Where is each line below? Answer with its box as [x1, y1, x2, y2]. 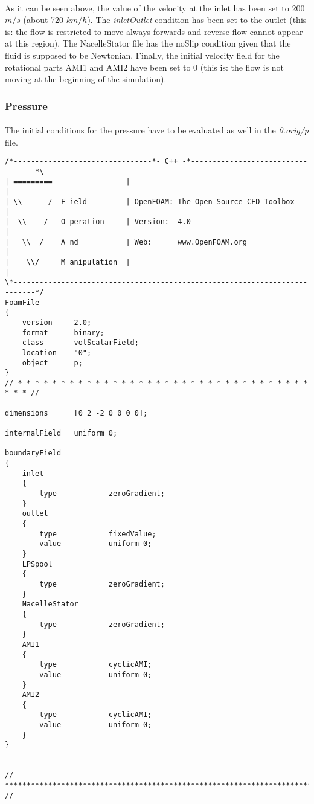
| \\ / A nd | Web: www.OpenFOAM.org [5, 237, 247, 246]
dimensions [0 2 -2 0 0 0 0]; [5, 408, 148, 417]
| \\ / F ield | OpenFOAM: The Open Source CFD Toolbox [5, 198, 295, 206]
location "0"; [22, 348, 92, 357]
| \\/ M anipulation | [5, 257, 130, 266]
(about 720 [23, 13, 64, 26]
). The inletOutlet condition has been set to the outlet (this [87, 13, 307, 26]
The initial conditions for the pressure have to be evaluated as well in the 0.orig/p [5, 124, 309, 137]
